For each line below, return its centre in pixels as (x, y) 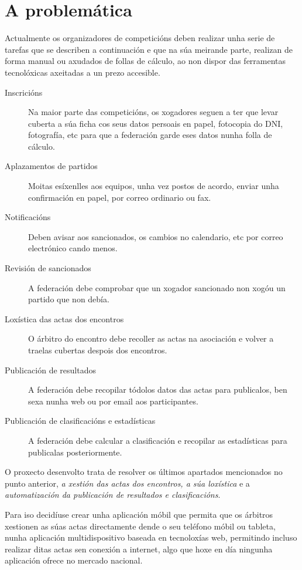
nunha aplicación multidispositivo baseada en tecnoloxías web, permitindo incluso (151, 537)
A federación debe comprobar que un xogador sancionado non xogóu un (157, 287)
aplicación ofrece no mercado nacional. (74, 560)
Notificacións (28, 217)
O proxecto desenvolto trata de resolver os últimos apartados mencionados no (144, 472)
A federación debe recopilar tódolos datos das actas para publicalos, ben (158, 389)
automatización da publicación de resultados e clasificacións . (113, 495)
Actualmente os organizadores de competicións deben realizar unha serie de (140, 38)
